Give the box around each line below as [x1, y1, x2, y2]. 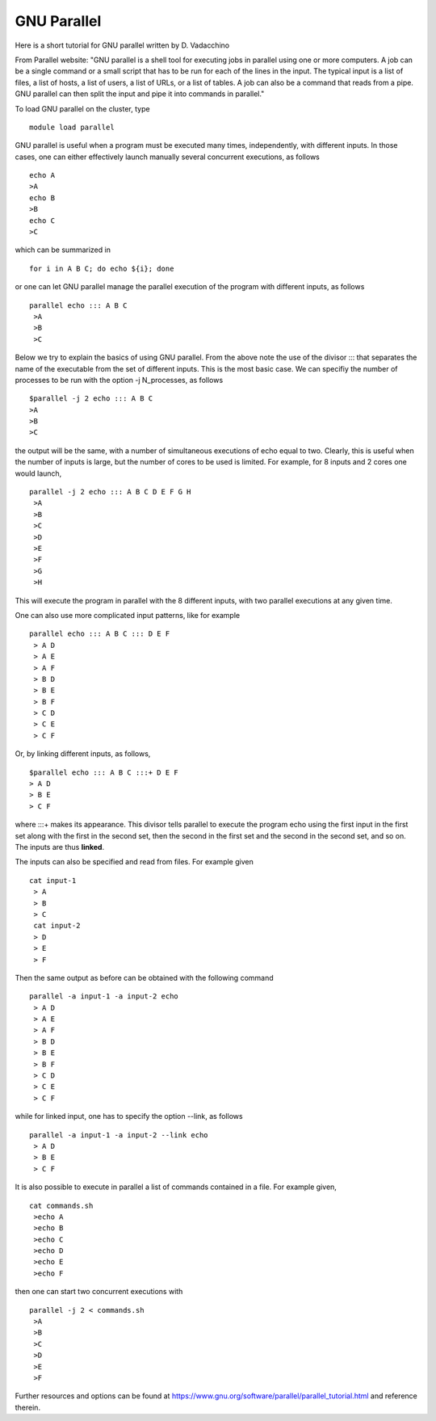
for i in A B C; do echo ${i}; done [29, 263, 174, 273]
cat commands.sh [29, 1200, 94, 1210]
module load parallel [29, 122, 115, 132]
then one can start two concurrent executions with [15, 1287, 183, 1297]
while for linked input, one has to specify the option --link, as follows [15, 1112, 243, 1121]
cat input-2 [33, 921, 81, 931]
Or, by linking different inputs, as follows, [15, 749, 151, 759]
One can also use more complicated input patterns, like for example [15, 610, 241, 620]
